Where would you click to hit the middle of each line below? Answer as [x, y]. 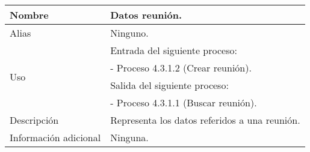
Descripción [34, 120]
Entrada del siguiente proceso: [174, 50]
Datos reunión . [146, 15]
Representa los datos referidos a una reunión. [205, 120]
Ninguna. [129, 137]
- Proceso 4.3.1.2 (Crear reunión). [181, 68]
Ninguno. [129, 33]
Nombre [29, 15]
